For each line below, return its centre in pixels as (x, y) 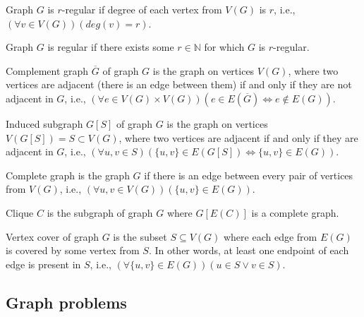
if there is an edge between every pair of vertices (249, 175)
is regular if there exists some (111, 47)
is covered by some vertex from (73, 250)
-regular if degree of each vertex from (142, 9)
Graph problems (66, 302)
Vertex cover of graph (52, 236)
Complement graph (47, 70)
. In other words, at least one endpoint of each (249, 250)
